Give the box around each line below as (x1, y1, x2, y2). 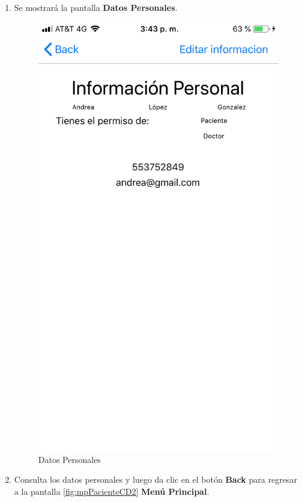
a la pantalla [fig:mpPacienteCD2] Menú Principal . (14, 485, 210, 498)
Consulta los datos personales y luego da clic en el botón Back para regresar (14, 473, 297, 486)
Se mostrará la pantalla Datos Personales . (14, 1, 178, 13)
